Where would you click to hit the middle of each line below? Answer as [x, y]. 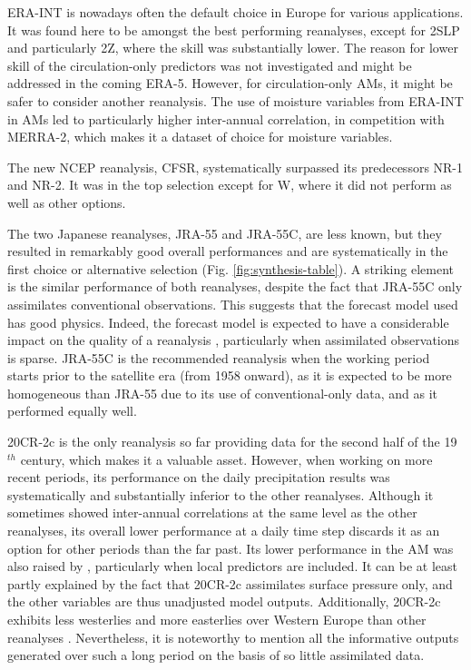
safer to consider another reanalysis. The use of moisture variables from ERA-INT [235, 100]
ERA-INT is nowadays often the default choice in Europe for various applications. [235, 12]
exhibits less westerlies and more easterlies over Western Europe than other [217, 619]
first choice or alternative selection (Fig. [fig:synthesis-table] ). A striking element [231, 268]
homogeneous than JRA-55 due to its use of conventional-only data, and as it [222, 393]
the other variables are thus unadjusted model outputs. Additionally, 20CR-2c [224, 601]
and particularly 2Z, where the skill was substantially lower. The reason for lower [233, 48]
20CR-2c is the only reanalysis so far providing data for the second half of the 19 [232, 442]
